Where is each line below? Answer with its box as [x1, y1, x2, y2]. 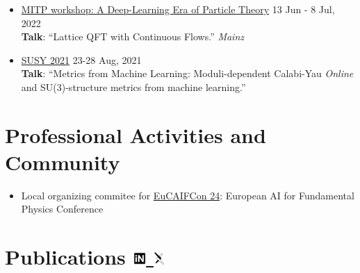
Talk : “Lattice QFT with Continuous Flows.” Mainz [21, 29, 245, 44]
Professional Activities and [5, 120, 266, 149]
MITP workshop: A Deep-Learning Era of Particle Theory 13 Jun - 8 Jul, [21, 2, 335, 16]
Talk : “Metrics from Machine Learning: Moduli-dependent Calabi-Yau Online [21, 66, 354, 81]
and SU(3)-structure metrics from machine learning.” [21, 79, 246, 94]
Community [5, 147, 120, 176]
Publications [5, 242, 126, 271]
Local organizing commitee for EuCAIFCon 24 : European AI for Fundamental [21, 188, 354, 202]
